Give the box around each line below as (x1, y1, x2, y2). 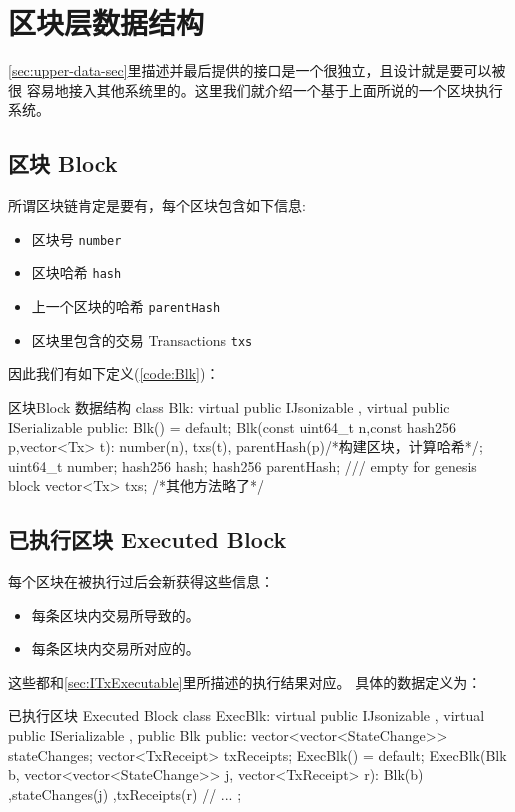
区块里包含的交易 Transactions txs (31, 329, 253, 350)
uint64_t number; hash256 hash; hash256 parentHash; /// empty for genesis (8, 455, 477, 476)
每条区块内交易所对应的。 (31, 638, 200, 659)
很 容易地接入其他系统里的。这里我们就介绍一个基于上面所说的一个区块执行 (8, 79, 503, 100)
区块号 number (31, 228, 122, 249)
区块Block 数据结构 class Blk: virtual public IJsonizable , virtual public (8, 396, 450, 417)
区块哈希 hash (31, 262, 122, 283)
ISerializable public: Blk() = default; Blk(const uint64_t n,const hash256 (8, 416, 456, 437)
